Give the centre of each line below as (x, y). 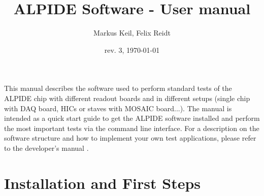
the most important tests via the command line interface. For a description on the (132, 128)
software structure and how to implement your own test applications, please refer (130, 138)
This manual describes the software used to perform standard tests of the (118, 88)
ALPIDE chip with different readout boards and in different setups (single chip (127, 98)
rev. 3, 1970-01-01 (132, 50)
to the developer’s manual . (46, 148)
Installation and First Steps (103, 183)
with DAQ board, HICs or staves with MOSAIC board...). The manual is (118, 108)
